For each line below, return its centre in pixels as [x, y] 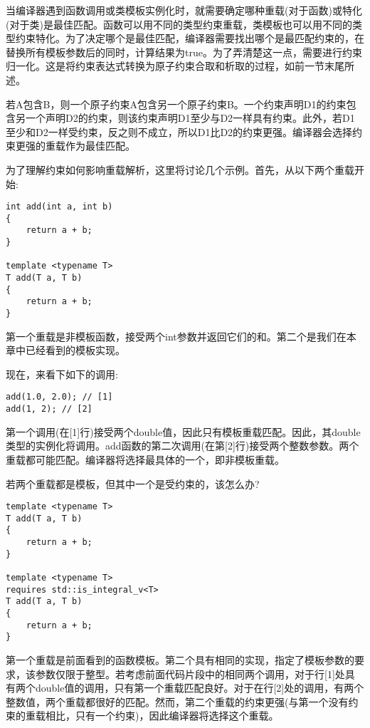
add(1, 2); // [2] [49, 409]
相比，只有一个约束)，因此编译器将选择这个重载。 [162, 716]
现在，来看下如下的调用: [62, 374]
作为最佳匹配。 [100, 146]
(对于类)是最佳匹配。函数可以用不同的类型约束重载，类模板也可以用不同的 [179, 24]
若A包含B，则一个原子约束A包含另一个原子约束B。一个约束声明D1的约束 [176, 104]
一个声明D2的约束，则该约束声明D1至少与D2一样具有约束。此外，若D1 [190, 118]
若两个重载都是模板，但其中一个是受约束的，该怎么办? [133, 483]
